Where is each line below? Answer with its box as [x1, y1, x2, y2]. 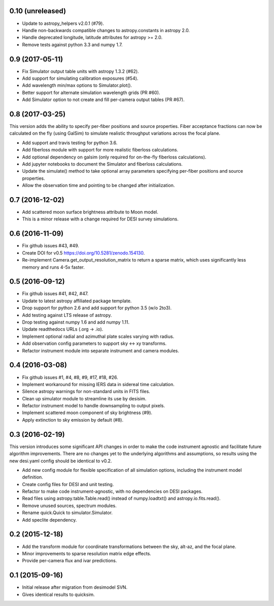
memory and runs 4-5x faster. [22, 264, 85, 270]
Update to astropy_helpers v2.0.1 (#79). [22, 20, 104, 26]
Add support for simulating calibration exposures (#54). [22, 75, 139, 81]
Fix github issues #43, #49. [22, 243, 80, 249]
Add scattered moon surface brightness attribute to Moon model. [22, 209, 158, 215]
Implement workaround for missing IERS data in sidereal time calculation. [22, 381, 175, 387]
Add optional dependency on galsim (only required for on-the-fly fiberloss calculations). [22, 154, 207, 160]
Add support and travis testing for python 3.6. [22, 140, 118, 146]
